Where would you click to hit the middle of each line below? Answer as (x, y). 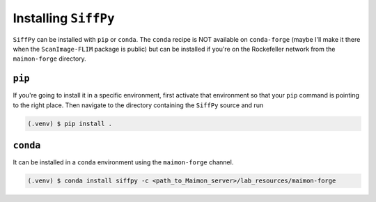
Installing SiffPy (64, 18)
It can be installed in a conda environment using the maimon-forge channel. (123, 162)
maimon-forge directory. (49, 59)
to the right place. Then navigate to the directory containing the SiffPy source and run (138, 105)
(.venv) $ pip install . (70, 123)
